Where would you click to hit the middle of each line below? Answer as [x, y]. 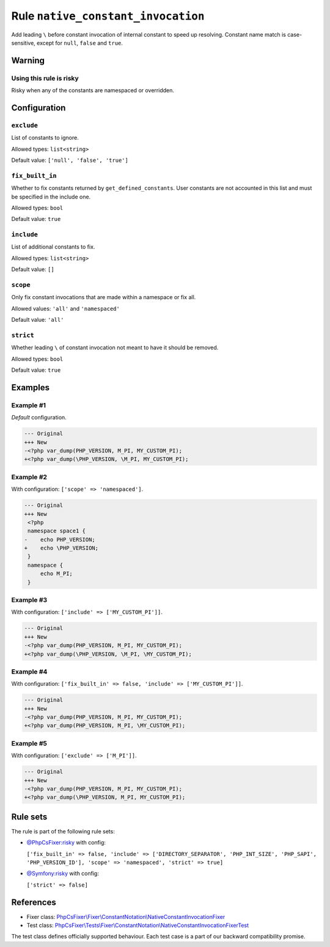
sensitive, [24, 43]
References [34, 902]
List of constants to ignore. [45, 138]
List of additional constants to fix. [53, 247]
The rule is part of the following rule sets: [63, 831]
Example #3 [29, 600]
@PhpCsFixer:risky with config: [66, 843]
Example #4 [29, 672]
